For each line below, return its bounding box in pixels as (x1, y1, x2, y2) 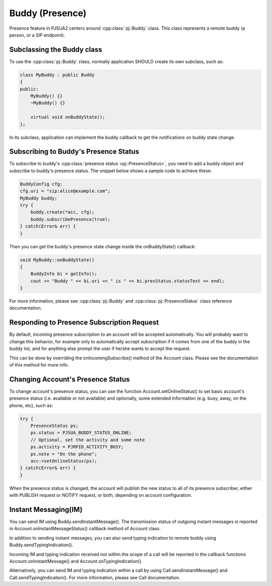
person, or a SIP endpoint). (9, 32, 65, 38)
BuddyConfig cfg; (20, 181, 63, 187)
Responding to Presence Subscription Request (9, 318, 159, 327)
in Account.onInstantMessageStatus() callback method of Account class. (9, 526, 161, 532)
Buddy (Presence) (9, 8, 87, 19)
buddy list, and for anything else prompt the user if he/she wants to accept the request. (9, 345, 191, 352)
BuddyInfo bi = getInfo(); (30, 271, 98, 277)
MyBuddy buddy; (20, 195, 57, 201)
